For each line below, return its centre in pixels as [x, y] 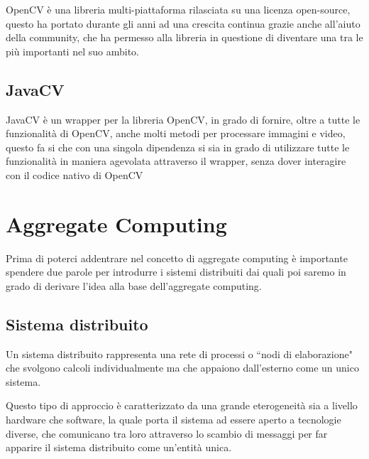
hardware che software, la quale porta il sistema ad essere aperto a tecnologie [174, 420]
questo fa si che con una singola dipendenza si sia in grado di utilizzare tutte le [178, 147]
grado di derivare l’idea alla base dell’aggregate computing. [134, 285]
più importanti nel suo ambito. [72, 51]
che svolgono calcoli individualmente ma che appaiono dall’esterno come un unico [182, 368]
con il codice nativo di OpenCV [75, 174]
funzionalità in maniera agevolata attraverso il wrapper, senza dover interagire [176, 161]
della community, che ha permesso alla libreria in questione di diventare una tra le [184, 37]
